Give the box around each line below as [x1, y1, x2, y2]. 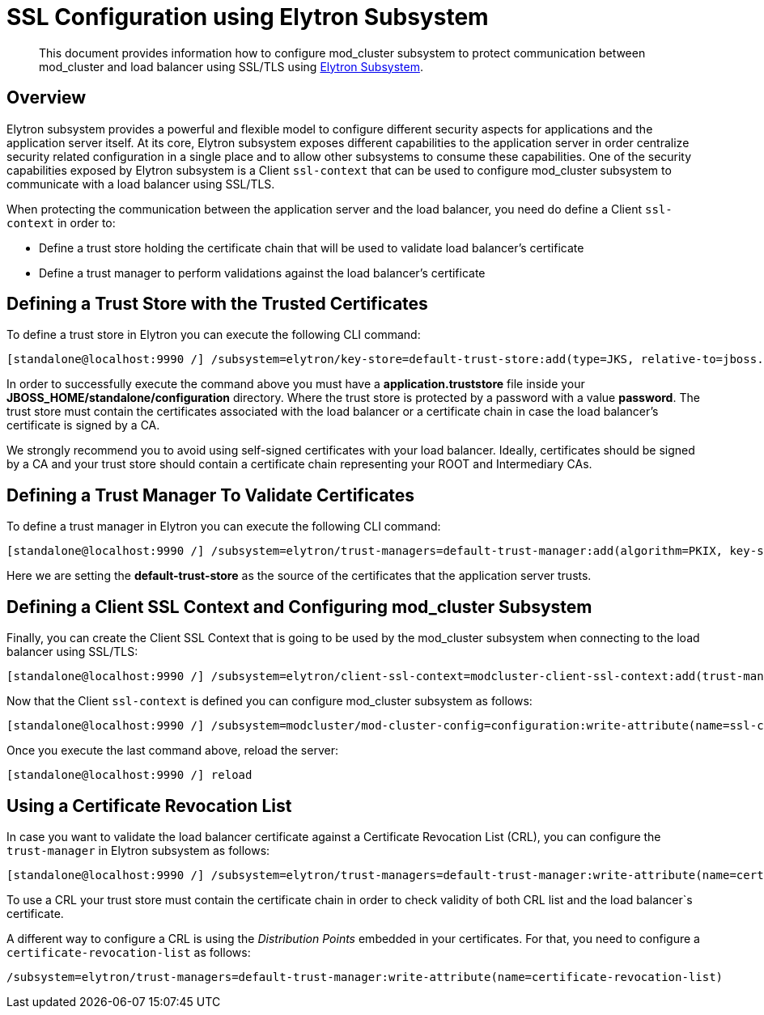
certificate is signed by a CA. [6, 418, 160, 433]
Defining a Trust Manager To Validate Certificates [6, 484, 415, 505]
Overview [6, 87, 87, 108]
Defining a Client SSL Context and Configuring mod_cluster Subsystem [6, 596, 592, 617]
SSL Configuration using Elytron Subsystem [6, 3, 489, 31]
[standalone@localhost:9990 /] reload [6, 768, 253, 782]
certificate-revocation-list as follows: [6, 945, 251, 959]
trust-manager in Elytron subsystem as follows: [6, 843, 270, 857]
